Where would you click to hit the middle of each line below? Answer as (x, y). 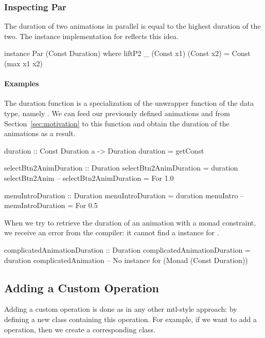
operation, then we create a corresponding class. (80, 329)
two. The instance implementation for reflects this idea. (91, 36)
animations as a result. (40, 133)
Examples (22, 83)
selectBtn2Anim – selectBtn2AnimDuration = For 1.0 (89, 177)
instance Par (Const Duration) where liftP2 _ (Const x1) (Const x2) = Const (127, 53)
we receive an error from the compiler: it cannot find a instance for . (112, 232)
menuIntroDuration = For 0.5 (51, 205)
